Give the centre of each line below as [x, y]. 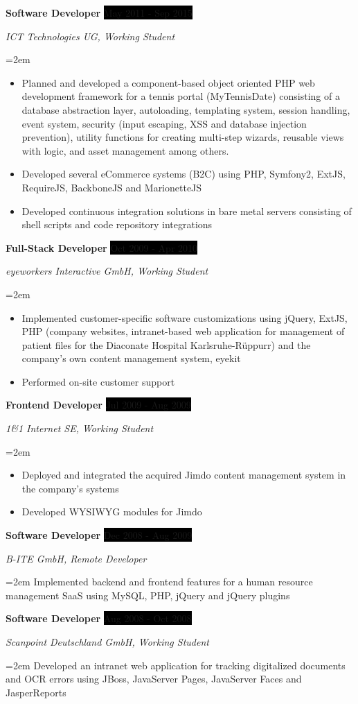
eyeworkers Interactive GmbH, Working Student [107, 271]
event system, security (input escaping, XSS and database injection [164, 123]
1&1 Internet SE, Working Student [80, 428]
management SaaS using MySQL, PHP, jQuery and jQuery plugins [148, 595]
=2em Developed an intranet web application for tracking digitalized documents [176, 665]
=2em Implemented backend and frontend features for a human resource [159, 582]
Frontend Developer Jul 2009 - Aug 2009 [98, 405]
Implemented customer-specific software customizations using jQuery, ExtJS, [185, 317]
